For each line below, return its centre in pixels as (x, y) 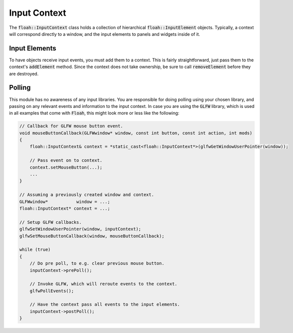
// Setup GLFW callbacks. (51, 222)
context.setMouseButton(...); (66, 167)
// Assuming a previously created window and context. (87, 195)
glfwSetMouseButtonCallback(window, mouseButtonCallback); (92, 236)
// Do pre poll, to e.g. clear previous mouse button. (97, 263)
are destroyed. (24, 74)
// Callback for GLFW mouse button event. (71, 126)
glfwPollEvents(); (52, 291)
